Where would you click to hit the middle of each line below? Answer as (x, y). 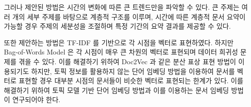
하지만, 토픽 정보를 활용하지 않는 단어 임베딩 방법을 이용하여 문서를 (133, 71)
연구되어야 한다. (36, 99)
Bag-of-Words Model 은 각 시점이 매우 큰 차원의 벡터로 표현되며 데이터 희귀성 (121, 52)
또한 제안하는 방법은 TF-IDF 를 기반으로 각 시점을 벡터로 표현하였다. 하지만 (119, 42)
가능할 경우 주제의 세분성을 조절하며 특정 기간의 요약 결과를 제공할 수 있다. (117, 26)
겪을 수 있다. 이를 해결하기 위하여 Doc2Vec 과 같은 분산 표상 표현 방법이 (127, 61)
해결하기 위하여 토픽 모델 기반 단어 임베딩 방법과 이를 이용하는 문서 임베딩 (117, 90)
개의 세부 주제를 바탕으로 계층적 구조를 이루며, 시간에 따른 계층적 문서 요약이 (129, 16)
